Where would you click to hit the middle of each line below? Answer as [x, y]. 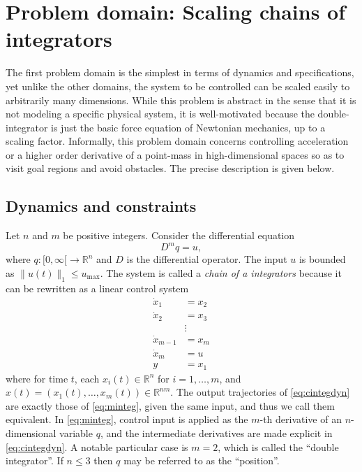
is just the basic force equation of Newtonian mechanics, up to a [188, 127]
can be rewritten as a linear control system [97, 288]
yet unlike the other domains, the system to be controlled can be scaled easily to [178, 86]
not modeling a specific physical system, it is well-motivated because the [160, 114]
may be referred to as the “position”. [202, 460]
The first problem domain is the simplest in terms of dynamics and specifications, [180, 72]
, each [87, 378]
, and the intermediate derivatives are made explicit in [216, 433]
